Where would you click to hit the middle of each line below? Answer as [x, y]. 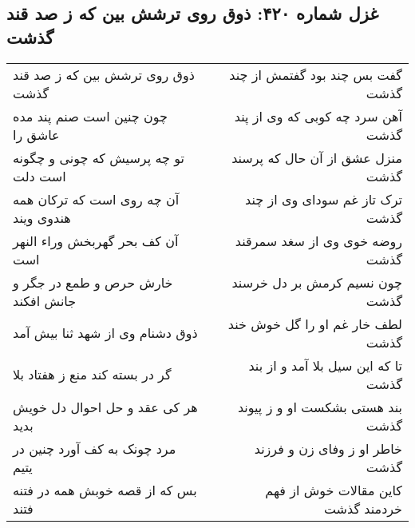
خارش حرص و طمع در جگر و [93, 282]
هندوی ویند [42, 217]
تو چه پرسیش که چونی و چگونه [99, 157]
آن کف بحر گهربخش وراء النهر [96, 240]
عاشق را [36, 134]
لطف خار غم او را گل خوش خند [315, 324]
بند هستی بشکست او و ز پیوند [320, 407]
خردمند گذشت [363, 508]
